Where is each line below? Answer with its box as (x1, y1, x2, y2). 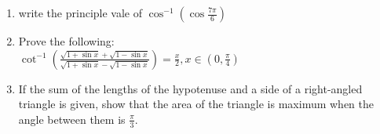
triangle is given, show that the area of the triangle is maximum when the (18, 96, 375, 112)
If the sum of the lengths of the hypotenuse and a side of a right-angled (18, 80, 363, 96)
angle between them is (18, 110, 126, 127)
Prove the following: (18, 33, 115, 49)
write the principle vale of (18, 5, 142, 20)
